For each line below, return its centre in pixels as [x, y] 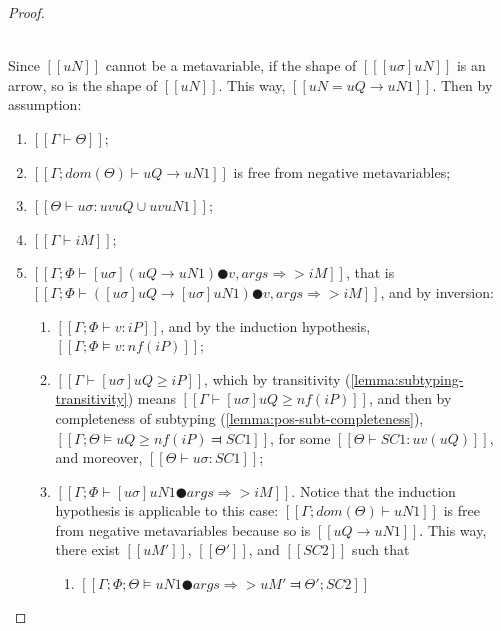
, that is [370, 272]
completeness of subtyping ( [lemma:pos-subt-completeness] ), [239, 417]
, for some [300, 437]
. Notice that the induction [373, 490]
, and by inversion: [437, 291]
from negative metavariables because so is [183, 529]
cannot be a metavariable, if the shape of [231, 65]
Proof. [26, 12]
